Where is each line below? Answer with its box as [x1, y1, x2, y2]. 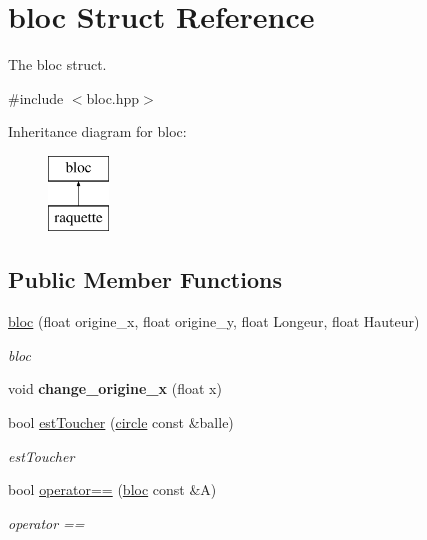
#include [8, 87, 64, 108]
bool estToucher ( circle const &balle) [8, 412, 234, 433]
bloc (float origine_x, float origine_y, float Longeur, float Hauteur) [8, 311, 420, 332]
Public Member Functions [8, 264, 282, 295]
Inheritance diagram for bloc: [8, 121, 187, 142]
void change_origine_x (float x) [8, 378, 222, 399]
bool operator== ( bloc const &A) [8, 479, 217, 500]
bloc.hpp [86, 87, 140, 108]
